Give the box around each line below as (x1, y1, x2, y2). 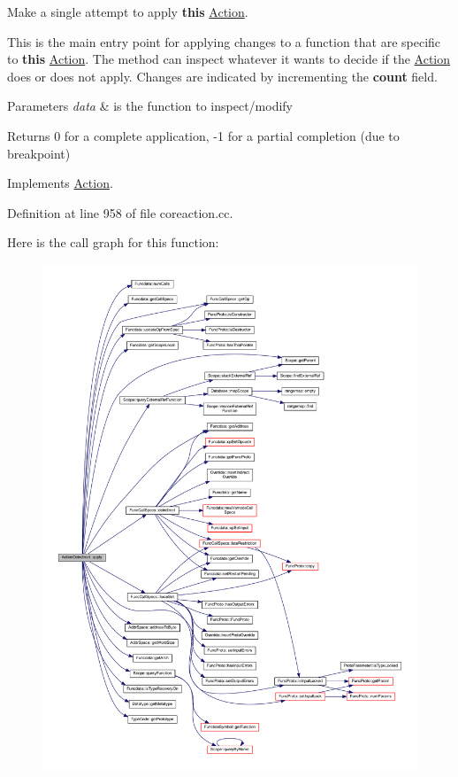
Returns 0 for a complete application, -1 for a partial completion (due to (7, 126, 400, 144)
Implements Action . (7, 174, 113, 192)
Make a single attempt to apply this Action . (7, 3, 248, 20)
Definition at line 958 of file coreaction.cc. (7, 203, 233, 221)
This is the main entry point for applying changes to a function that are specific (7, 32, 441, 51)
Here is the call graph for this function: (7, 233, 219, 252)
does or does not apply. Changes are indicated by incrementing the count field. (7, 66, 438, 85)
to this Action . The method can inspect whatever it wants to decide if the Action (7, 50, 451, 68)
